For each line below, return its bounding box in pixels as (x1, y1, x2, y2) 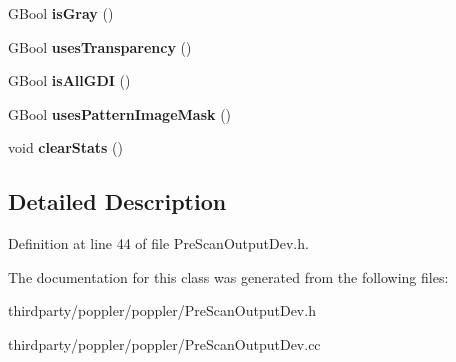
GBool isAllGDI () (8, 70, 131, 91)
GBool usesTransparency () (8, 36, 192, 57)
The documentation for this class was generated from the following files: (8, 266, 449, 287)
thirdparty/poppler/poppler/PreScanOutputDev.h (8, 300, 316, 321)
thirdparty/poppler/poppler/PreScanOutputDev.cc (8, 333, 321, 354)
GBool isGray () (8, 3, 114, 23)
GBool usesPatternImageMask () (8, 103, 232, 124)
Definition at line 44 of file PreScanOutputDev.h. (8, 233, 309, 254)
